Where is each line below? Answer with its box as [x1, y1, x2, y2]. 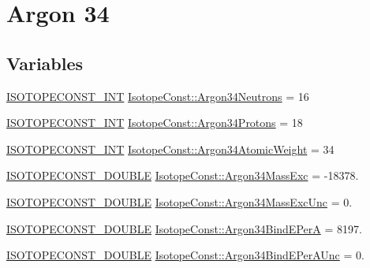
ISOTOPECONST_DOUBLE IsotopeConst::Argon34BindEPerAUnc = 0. [6, 247, 364, 263]
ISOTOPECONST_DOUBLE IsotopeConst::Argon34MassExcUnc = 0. [6, 193, 353, 210]
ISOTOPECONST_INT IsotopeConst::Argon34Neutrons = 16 [6, 87, 309, 104]
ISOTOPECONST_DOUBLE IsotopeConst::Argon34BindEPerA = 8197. [6, 220, 362, 236]
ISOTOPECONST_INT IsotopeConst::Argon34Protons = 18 [6, 114, 303, 131]
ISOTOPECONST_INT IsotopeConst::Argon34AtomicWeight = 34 [6, 140, 334, 157]
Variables [6, 50, 84, 75]
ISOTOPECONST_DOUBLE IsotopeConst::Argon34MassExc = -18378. [6, 167, 359, 184]
